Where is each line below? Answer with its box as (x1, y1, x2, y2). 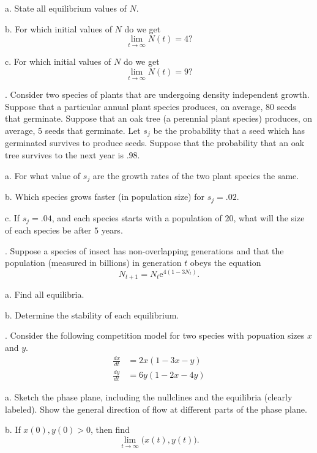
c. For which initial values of (5, 55, 111, 68)
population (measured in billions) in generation (5, 256, 182, 269)
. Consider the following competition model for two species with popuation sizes (5, 329, 305, 342)
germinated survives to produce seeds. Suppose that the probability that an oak (5, 136, 305, 149)
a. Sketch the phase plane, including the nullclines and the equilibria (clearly (5, 391, 293, 403)
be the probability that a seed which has (153, 124, 305, 136)
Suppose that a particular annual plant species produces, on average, (5, 100, 263, 112)
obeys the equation (190, 256, 261, 269)
